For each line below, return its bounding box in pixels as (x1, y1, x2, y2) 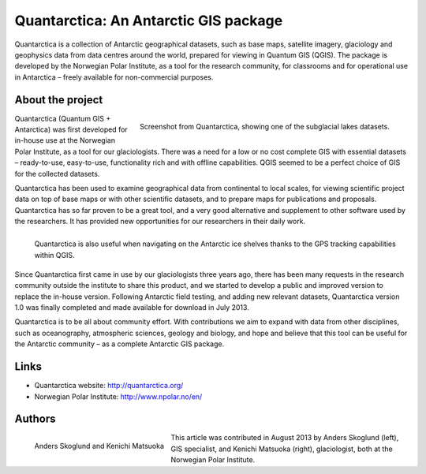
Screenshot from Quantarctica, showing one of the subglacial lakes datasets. (139, 122, 390, 132)
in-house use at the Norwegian (14, 136, 116, 145)
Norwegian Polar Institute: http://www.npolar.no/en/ (34, 391, 203, 401)
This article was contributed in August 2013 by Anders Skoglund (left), (170, 433, 399, 442)
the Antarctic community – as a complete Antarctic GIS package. (14, 339, 225, 349)
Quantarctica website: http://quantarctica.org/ (34, 381, 184, 390)
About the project (14, 93, 103, 106)
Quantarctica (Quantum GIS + (14, 114, 111, 123)
